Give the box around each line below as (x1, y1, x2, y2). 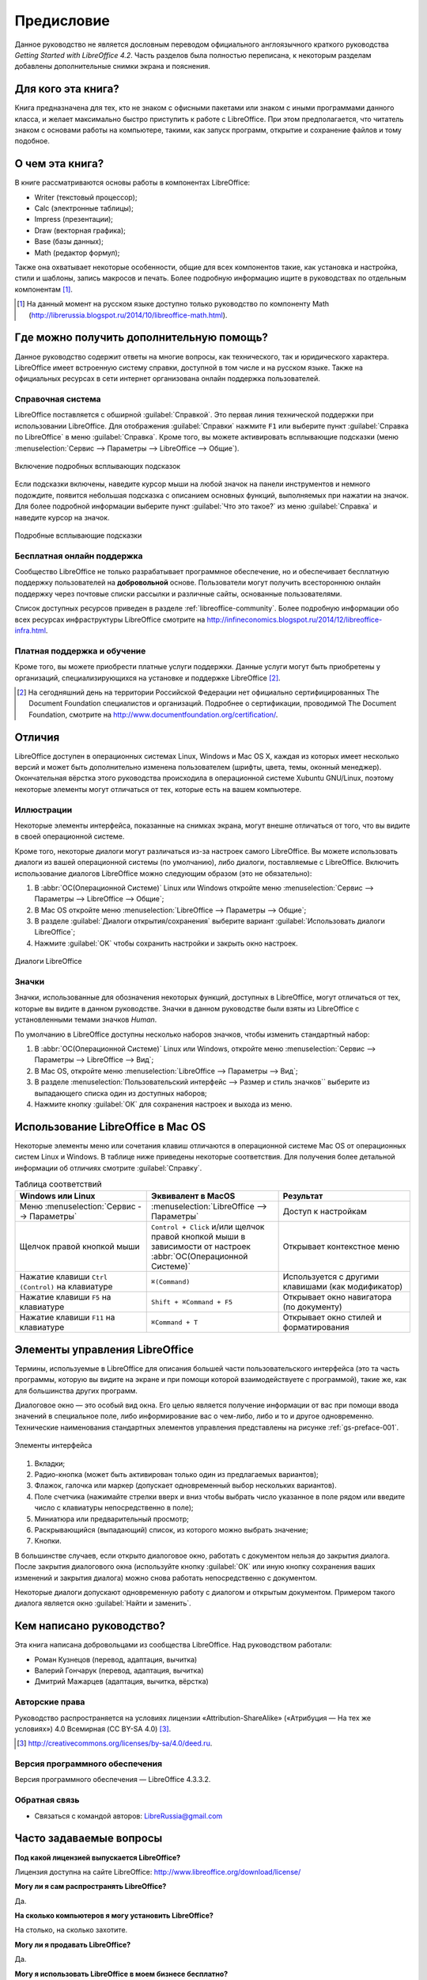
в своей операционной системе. (14, 832, 125, 841)
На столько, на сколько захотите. (14, 1925, 128, 1935)
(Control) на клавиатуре (19, 1281, 113, 1293)
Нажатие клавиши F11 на (19, 1312, 115, 1323)
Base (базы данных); (34, 237, 104, 246)
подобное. (14, 136, 51, 146)
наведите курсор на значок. (14, 512, 110, 522)
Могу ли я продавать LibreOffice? (14, 1940, 131, 1949)
